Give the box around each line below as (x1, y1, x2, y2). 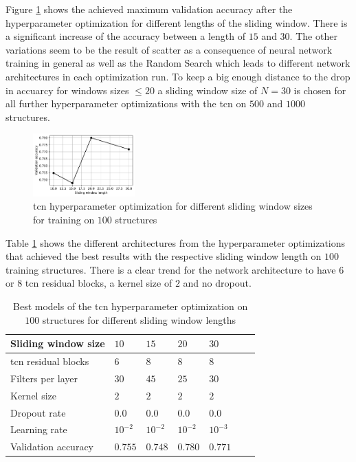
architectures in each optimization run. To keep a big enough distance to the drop (5, 69, 351, 83)
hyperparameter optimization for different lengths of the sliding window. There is (5, 15, 348, 30)
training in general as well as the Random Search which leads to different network (5, 56, 351, 70)
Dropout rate (10, 405, 66, 419)
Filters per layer (10, 371, 78, 385)
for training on (33, 212, 95, 226)
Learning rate (10, 422, 67, 437)
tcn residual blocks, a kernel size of (25, 276, 173, 290)
